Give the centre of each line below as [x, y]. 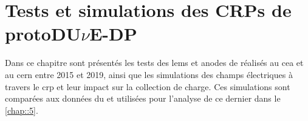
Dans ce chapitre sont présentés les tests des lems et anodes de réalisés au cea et [154, 63]
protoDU [43, 34]
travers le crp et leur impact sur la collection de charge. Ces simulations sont [148, 86]
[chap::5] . [22, 110]
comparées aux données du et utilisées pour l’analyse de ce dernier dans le [143, 98]
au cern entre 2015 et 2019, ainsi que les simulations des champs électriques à [149, 74]
